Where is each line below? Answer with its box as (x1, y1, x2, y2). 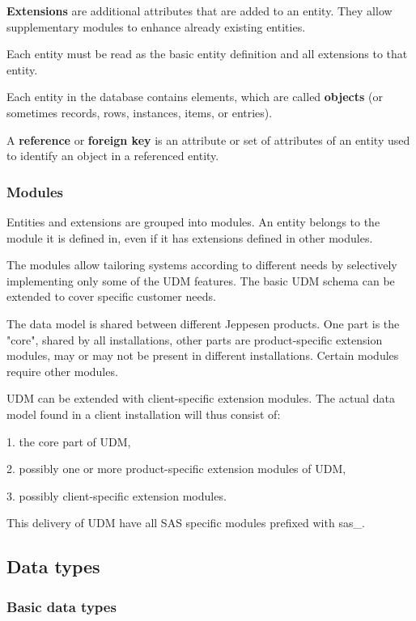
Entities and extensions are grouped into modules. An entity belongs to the (6, 213, 380, 230)
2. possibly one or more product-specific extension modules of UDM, (6, 460, 346, 477)
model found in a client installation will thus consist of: (6, 405, 281, 422)
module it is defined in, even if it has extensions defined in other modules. (6, 229, 373, 246)
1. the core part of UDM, (6, 433, 131, 450)
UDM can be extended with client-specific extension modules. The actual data (6, 390, 395, 407)
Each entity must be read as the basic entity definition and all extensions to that (6, 45, 408, 62)
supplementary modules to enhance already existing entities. (6, 18, 306, 35)
